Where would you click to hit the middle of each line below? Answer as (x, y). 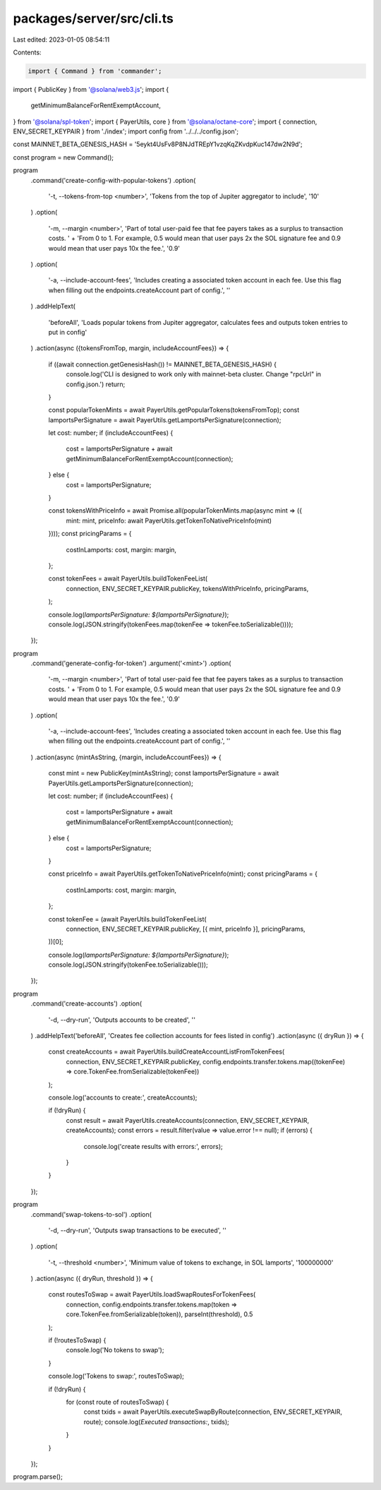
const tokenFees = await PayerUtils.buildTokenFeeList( (128, 578)
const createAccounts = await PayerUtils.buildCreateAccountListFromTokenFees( (167, 1051)
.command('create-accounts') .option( (86, 1003)
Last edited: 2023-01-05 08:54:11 (61, 40)
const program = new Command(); (64, 157)
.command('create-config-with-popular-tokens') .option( (113, 180)
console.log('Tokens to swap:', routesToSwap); (116, 1376)
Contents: (27, 52)
